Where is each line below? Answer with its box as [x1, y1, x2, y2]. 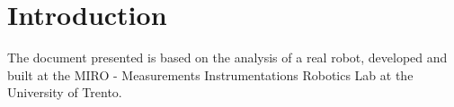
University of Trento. [7, 83, 122, 102]
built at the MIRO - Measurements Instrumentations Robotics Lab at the [7, 65, 414, 84]
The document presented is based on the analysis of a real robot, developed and [7, 48, 448, 67]
